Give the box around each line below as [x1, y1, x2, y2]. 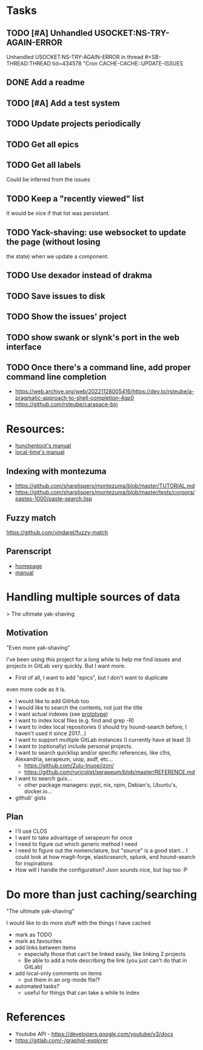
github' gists [15, 794, 47, 801]
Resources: [6, 422, 65, 436]
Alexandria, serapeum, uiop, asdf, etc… [15, 755, 113, 762]
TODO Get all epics [6, 139, 79, 149]
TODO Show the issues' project [6, 312, 127, 322]
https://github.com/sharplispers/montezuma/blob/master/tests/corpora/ [15, 489, 195, 496]
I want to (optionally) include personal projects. [15, 742, 133, 750]
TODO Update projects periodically [6, 119, 141, 129]
